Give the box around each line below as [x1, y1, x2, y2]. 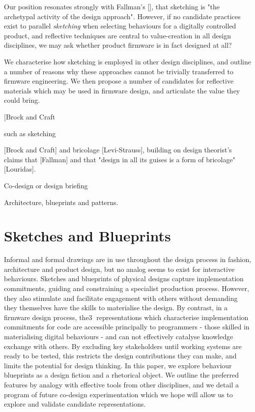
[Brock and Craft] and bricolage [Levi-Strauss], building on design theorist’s [4, 145, 232, 155]
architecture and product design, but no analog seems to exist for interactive [4, 264, 235, 274]
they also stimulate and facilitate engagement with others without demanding [4, 293, 238, 303]
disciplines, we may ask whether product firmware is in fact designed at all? [4, 40, 232, 50]
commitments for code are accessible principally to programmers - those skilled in [4, 322, 250, 332]
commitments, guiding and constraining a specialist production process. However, [4, 283, 249, 293]
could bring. [4, 95, 40, 105]
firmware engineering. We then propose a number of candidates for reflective [4, 76, 234, 86]
